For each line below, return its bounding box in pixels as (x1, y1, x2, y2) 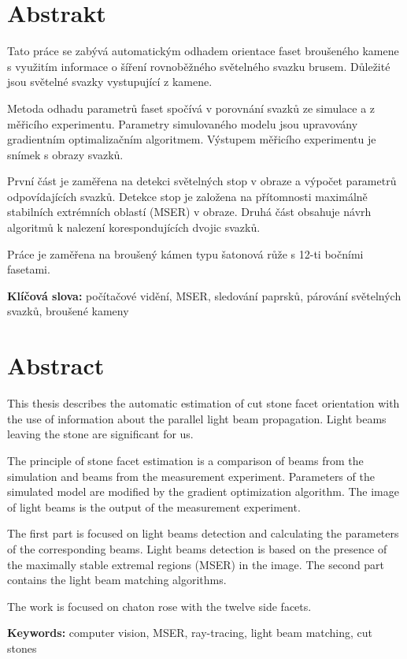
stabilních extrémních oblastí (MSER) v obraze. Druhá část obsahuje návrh (7, 203, 372, 220)
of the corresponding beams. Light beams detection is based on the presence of (7, 540, 387, 557)
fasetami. (7, 261, 50, 277)
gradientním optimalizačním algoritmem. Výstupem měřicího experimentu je (7, 131, 376, 147)
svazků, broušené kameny (7, 303, 129, 319)
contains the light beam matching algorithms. (7, 572, 227, 588)
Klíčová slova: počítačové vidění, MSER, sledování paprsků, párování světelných (7, 287, 401, 303)
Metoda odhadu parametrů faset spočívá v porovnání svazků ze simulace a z (7, 99, 376, 116)
